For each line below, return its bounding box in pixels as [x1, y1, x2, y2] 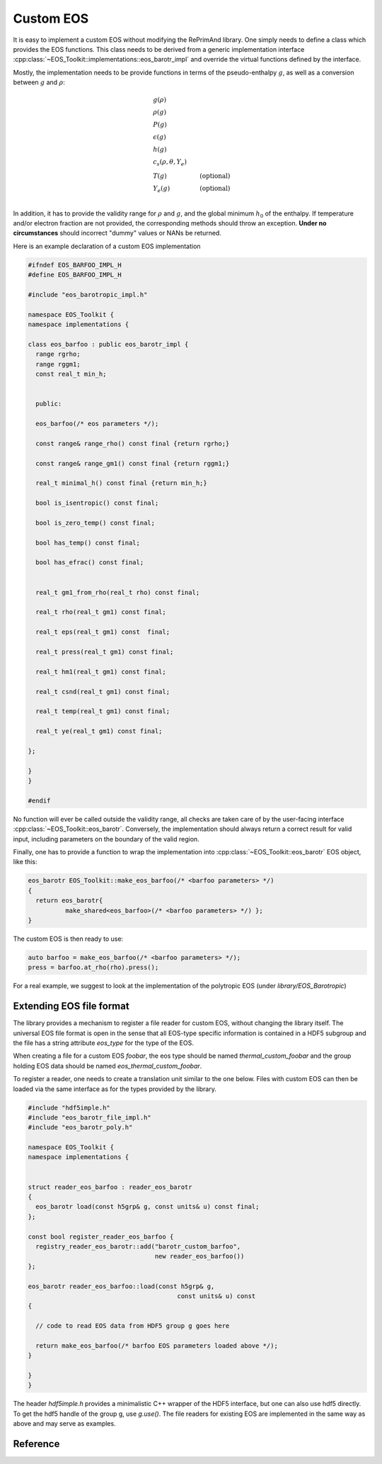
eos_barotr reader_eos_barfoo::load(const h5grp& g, [28, 1282, 215, 1290]
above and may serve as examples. [13, 1419, 116, 1428]
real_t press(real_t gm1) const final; [35, 647, 174, 656]
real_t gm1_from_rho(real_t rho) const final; [35, 588, 200, 596]
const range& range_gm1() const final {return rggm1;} [35, 459, 230, 467]
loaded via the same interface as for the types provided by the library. [13, 1085, 217, 1093]
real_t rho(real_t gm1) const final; [35, 608, 166, 616]
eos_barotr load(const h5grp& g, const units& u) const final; [35, 1202, 260, 1211]
